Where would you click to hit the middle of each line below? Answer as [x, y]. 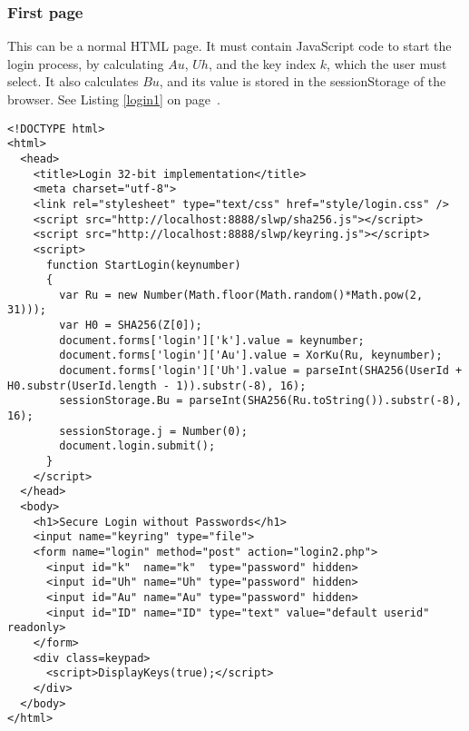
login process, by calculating [86, 63]
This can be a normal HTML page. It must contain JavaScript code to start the [230, 46]
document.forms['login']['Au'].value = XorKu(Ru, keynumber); [251, 356]
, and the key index [262, 63]
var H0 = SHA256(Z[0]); [131, 326]
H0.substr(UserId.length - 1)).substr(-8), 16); [157, 385]
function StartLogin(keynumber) [143, 265]
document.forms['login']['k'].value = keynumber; [212, 340]
